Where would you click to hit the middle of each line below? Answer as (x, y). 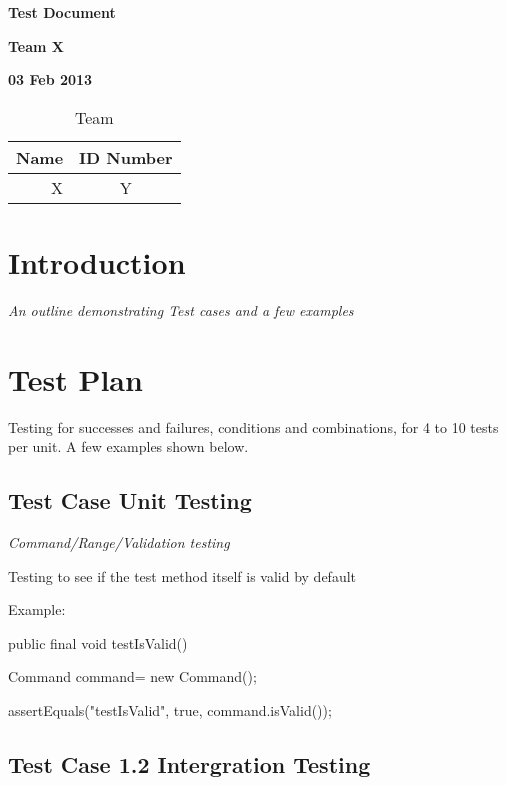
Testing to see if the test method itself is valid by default (182, 575)
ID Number (126, 157)
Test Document (62, 12)
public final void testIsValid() (98, 642)
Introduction (97, 261)
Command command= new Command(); (132, 676)
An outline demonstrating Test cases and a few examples (181, 309)
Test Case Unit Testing (130, 500)
